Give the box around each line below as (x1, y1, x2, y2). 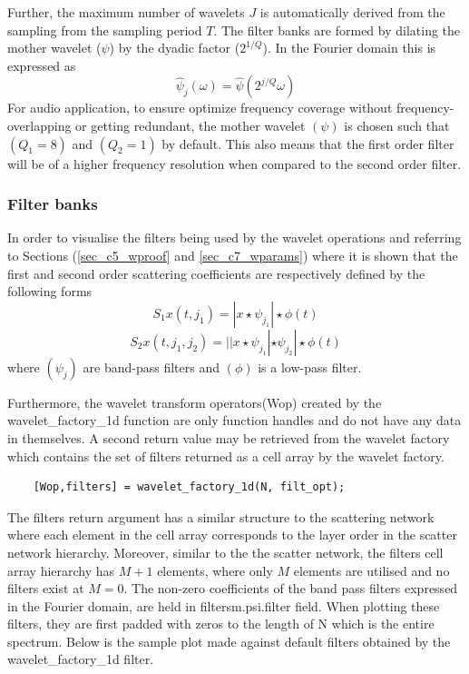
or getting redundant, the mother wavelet (75, 115, 306, 134)
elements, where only (157, 560, 273, 580)
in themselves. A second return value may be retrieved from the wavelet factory (7, 428, 450, 447)
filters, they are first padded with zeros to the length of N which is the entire (7, 614, 435, 633)
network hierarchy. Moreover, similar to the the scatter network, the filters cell (7, 542, 444, 561)
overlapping (7, 115, 72, 134)
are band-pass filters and (83, 357, 220, 376)
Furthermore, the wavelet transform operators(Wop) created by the (7, 392, 382, 411)
